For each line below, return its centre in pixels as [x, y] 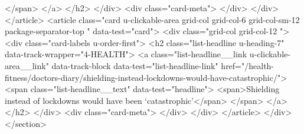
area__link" [27, 65]
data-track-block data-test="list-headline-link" [135, 65]
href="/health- [248, 65]
